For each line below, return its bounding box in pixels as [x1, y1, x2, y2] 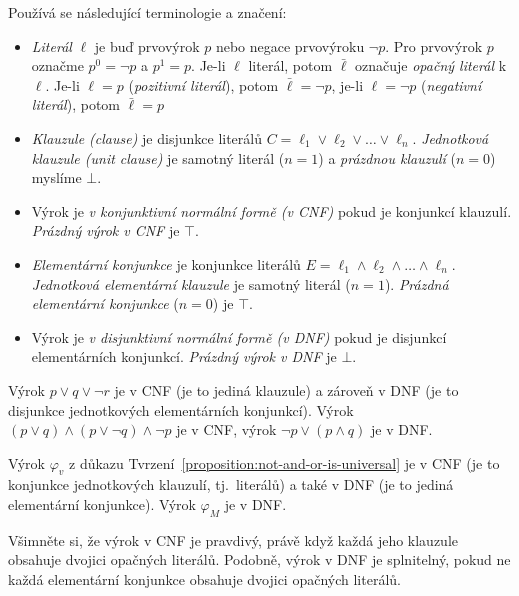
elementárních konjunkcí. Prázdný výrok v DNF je [31, 346, 337, 367]
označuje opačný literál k [355, 55, 507, 76]
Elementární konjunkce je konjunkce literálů [31, 253, 301, 274]
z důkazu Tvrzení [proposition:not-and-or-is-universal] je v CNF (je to [69, 452, 500, 473]
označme [31, 55, 84, 76]
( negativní [421, 74, 482, 95]
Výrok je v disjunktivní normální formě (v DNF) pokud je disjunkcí [31, 326, 447, 347]
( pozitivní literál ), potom [128, 74, 279, 95]
